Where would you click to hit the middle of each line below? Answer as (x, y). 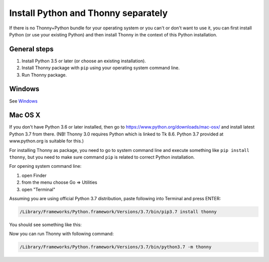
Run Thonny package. (44, 75)
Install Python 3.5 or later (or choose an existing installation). (84, 61)
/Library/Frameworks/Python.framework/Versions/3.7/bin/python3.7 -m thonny (116, 247)
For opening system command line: (45, 166)
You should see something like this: (46, 225)
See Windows (23, 101)
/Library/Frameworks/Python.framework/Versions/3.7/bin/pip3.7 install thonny (118, 211)
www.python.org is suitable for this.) (47, 141)
